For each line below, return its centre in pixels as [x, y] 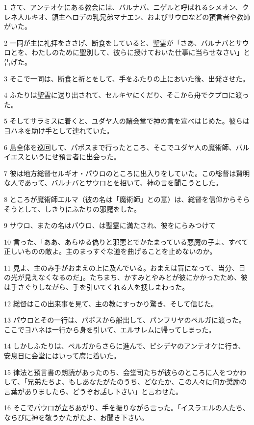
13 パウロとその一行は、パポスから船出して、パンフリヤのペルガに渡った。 [125, 320]
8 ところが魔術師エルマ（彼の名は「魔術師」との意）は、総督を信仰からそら [127, 199]
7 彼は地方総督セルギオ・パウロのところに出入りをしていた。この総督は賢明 [127, 173]
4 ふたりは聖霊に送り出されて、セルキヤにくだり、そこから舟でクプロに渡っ [127, 95]
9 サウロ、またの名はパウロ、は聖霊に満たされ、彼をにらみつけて [110, 225]
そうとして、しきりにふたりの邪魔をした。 [72, 209]
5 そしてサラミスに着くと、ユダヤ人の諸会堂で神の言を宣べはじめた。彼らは [127, 121]
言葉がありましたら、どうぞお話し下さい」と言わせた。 [93, 391]
